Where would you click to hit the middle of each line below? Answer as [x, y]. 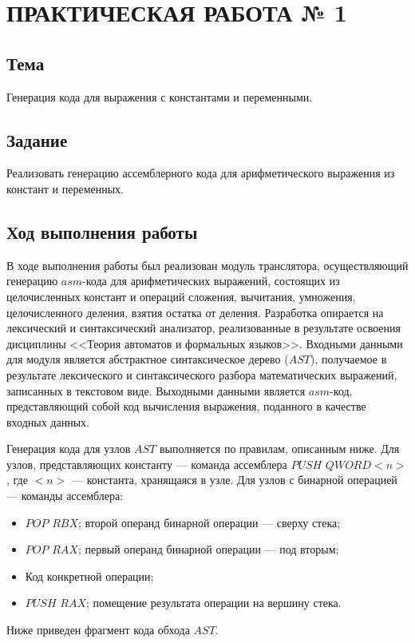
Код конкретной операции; [89, 576]
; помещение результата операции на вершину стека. [214, 603]
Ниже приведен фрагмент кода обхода [98, 630]
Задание [37, 139]
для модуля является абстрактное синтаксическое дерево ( [148, 359]
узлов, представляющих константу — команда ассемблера [147, 464]
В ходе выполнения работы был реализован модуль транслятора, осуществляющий [207, 265]
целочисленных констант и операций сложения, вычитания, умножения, [181, 296]
